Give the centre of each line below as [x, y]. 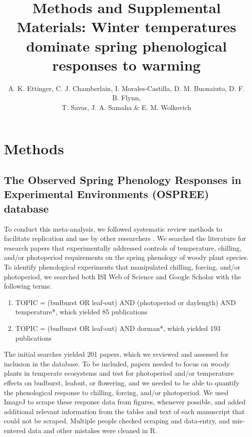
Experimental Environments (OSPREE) [107, 194]
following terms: [28, 286]
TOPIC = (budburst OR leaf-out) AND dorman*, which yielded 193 [118, 328]
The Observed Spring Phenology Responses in [123, 180]
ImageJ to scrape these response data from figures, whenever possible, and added [125, 402]
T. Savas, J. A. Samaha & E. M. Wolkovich [126, 107]
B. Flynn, [126, 98]
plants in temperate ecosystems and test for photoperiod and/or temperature [119, 373]
